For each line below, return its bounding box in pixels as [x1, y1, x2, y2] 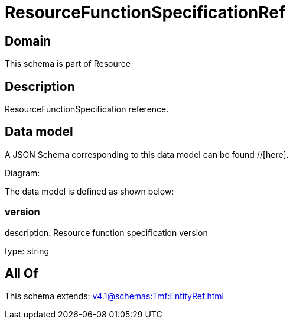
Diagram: [5, 167, 40, 178]
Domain [5, 33, 51, 48]
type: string [5, 245, 50, 256]
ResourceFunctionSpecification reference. [5, 104, 169, 115]
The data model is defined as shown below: [5, 186, 174, 196]
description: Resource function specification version [5, 227, 208, 238]
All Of [5, 266, 38, 281]
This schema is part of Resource [5, 59, 131, 69]
